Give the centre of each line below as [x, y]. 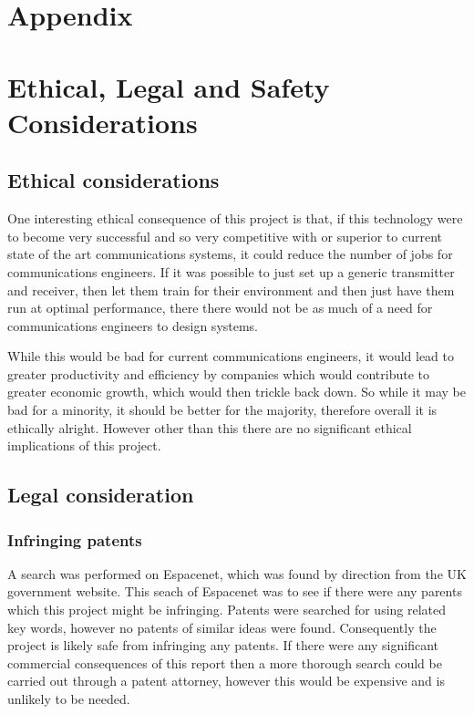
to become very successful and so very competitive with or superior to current [225, 236]
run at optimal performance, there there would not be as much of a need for [220, 308]
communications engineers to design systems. [133, 325]
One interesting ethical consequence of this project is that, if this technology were [235, 218]
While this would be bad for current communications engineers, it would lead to [231, 356]
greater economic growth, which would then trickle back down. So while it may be [237, 392]
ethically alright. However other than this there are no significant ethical [210, 427]
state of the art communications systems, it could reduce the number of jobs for [230, 254]
